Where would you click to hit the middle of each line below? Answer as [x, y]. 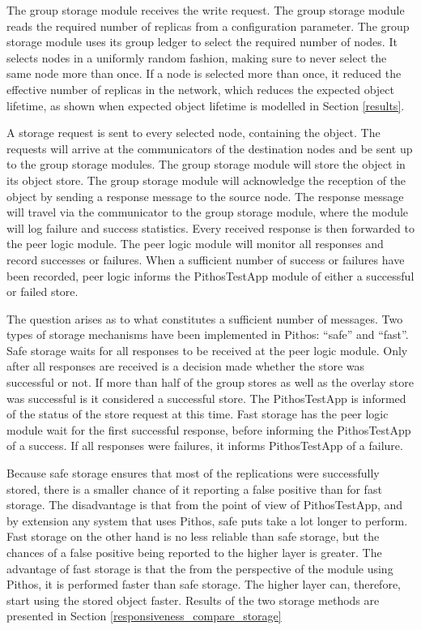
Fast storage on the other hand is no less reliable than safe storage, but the [193, 536]
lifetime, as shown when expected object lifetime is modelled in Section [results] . [206, 105]
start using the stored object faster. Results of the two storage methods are [193, 600]
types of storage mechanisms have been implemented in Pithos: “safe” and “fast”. [208, 334]
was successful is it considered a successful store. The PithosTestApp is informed [206, 398]
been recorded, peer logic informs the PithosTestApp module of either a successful [210, 275]
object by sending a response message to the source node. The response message [205, 196]
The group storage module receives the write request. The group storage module [206, 10]
